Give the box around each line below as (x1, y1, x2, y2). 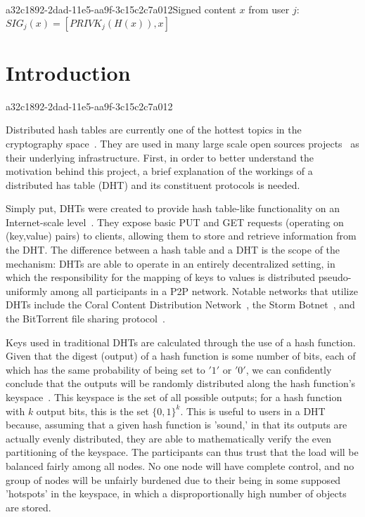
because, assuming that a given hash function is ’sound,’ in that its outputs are (6, 417, 347, 432)
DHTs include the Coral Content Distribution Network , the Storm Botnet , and (6, 297, 355, 312)
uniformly (6, 283, 48, 298)
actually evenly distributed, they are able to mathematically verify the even (6, 431, 331, 445)
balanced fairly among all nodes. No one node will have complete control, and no (6, 458, 354, 473)
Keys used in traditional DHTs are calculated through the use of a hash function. (6, 334, 356, 349)
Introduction (6, 58, 131, 86)
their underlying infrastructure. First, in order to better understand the (6, 150, 314, 164)
